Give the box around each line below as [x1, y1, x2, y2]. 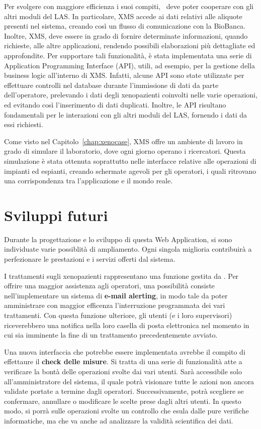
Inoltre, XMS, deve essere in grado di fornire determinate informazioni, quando [4, 30, 248, 41]
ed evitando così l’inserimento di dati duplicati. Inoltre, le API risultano [4, 99, 226, 110]
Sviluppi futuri [4, 204, 108, 225]
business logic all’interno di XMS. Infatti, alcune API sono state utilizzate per [4, 70, 244, 80]
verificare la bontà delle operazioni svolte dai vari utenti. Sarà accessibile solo [4, 366, 242, 376]
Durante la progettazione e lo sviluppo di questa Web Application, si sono [4, 234, 232, 244]
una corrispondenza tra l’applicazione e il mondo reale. [4, 175, 173, 186]
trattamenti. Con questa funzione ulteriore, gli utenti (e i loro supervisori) [4, 309, 232, 320]
